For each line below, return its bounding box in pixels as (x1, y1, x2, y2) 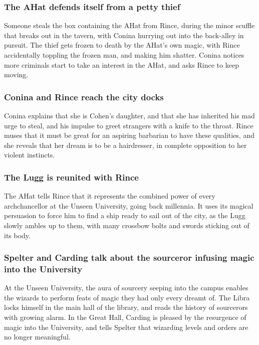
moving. (4, 69, 29, 80)
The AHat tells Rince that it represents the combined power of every (4, 191, 215, 201)
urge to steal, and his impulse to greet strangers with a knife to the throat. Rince (4, 120, 253, 130)
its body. (4, 230, 31, 240)
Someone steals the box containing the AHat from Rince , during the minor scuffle (4, 20, 255, 31)
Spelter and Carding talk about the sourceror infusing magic (4, 251, 254, 264)
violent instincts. (4, 149, 55, 160)
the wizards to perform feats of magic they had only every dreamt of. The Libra (4, 292, 250, 302)
